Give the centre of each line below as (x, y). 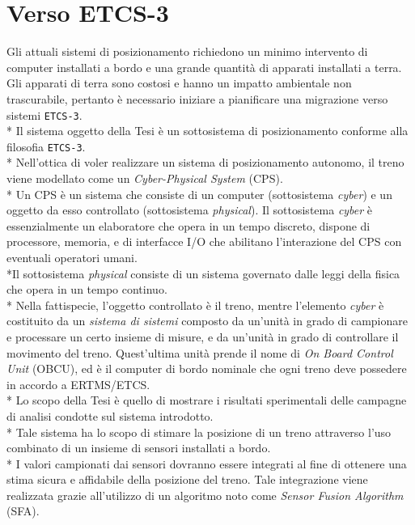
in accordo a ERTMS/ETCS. (78, 384)
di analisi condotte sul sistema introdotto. (110, 415)
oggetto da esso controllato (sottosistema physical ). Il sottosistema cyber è (190, 210)
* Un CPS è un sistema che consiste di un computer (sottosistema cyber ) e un (199, 194)
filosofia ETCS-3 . (46, 146)
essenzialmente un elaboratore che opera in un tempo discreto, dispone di (188, 225)
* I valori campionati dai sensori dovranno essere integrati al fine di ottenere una (207, 463)
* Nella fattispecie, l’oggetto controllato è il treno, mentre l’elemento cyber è (195, 305)
